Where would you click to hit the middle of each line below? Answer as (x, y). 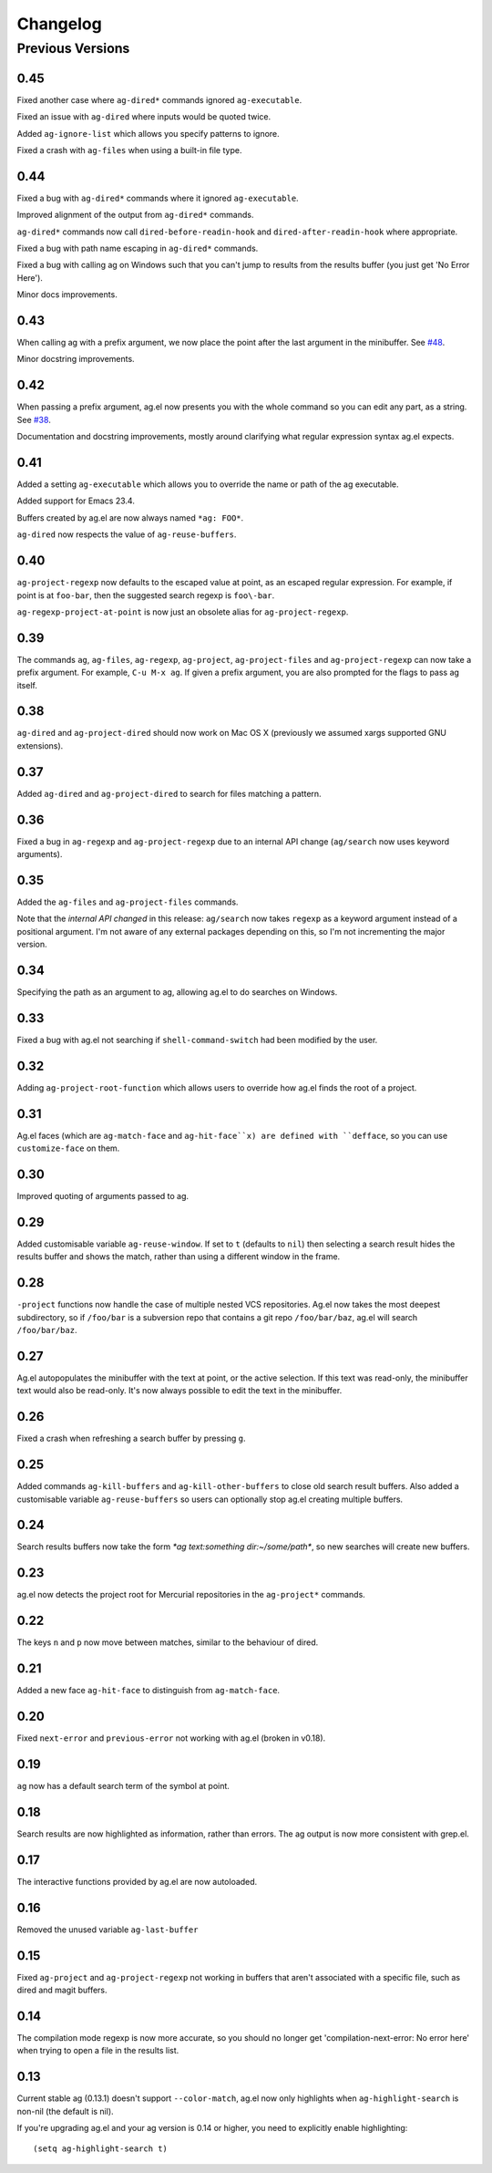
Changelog (59, 24)
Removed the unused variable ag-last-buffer (108, 1930)
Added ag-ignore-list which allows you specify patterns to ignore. (148, 133)
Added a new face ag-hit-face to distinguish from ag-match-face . (149, 1691)
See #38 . (34, 419)
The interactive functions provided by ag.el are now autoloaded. (137, 1881)
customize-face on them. (68, 1148)
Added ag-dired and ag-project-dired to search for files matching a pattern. (169, 793)
